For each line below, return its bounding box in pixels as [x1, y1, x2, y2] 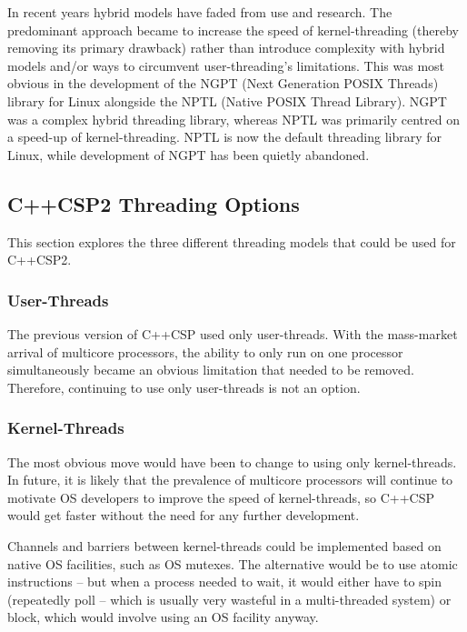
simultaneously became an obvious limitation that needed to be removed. [7, 360, 414, 379]
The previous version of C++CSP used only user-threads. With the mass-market [7, 324, 458, 343]
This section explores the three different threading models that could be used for [7, 232, 456, 251]
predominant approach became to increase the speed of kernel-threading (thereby [7, 20, 459, 39]
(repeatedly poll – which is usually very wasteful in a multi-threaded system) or [7, 589, 452, 608]
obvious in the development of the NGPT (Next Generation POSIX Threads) [7, 74, 439, 93]
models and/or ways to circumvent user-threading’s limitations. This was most [7, 55, 445, 75]
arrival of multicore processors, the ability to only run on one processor [7, 342, 403, 361]
